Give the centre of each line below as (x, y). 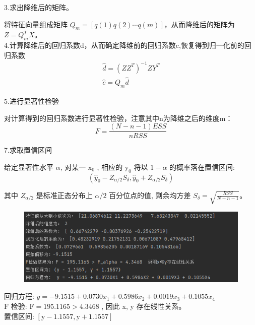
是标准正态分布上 (64, 195)
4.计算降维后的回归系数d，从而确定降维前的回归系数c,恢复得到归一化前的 (124, 45)
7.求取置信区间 (28, 150)
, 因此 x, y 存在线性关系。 (144, 306)
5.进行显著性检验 (31, 101)
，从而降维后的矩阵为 (199, 24)
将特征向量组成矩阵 (36, 24)
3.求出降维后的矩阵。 (39, 7)
